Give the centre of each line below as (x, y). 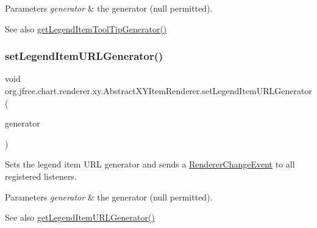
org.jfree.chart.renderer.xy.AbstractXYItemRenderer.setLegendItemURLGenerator (158, 90)
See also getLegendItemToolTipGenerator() (86, 28)
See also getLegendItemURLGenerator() (80, 217)
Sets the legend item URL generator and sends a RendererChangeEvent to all (150, 164)
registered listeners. (41, 176)
